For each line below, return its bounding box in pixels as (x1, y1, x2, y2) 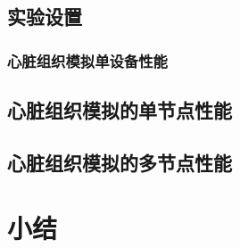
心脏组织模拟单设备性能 (7, 49, 168, 71)
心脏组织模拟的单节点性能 (7, 96, 232, 124)
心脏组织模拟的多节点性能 (7, 148, 232, 176)
